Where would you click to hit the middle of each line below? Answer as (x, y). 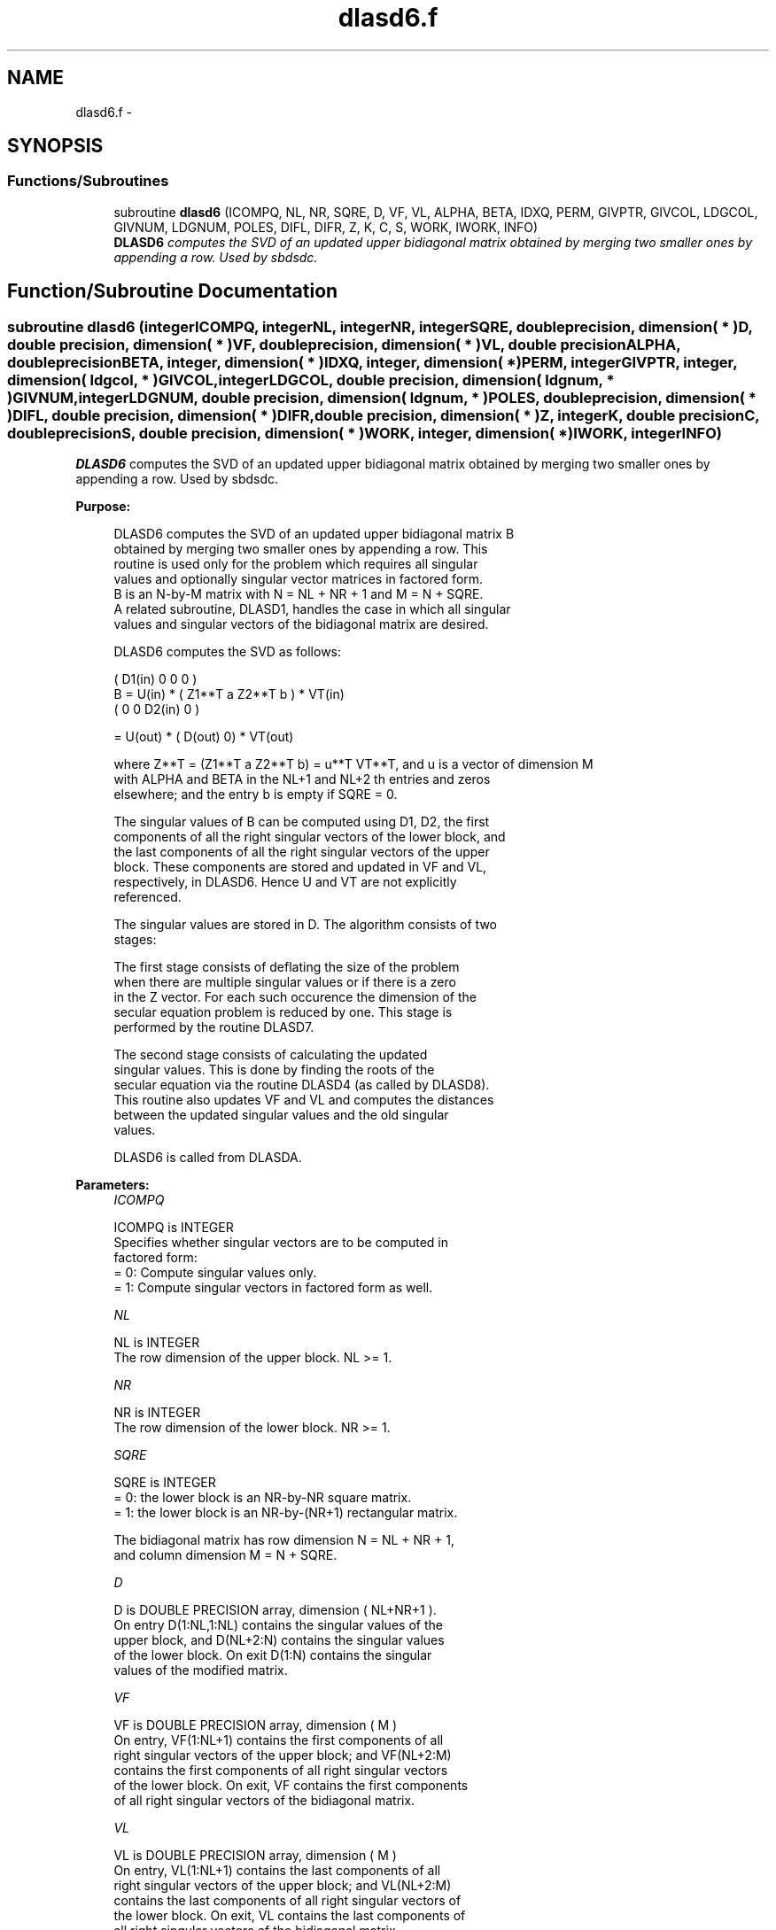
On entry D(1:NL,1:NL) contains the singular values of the (278, 1625)
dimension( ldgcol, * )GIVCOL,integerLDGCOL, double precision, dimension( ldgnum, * (311, 380)
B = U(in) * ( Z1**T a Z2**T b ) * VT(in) (229, 694)
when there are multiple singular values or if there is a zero (285, 982)
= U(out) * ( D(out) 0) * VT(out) (204, 737)
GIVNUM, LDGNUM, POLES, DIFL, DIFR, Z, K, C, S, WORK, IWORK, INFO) (326, 227)
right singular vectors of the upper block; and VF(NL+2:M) (283, 1756)
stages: (135, 940)
